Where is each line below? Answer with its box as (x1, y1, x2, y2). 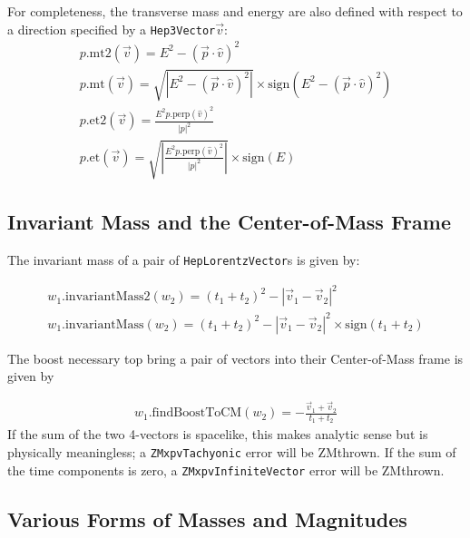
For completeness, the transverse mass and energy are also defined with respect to (7, 2, 463, 20)
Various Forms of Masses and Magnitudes (7, 504, 407, 533)
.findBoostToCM (148, 406, 242, 420)
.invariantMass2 (62, 290, 151, 304)
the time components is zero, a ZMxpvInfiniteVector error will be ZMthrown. (7, 460, 445, 479)
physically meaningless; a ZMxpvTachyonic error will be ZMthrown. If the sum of (7, 442, 456, 461)
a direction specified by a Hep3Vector (7, 19, 216, 38)
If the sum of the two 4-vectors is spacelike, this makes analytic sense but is (7, 425, 428, 444)
